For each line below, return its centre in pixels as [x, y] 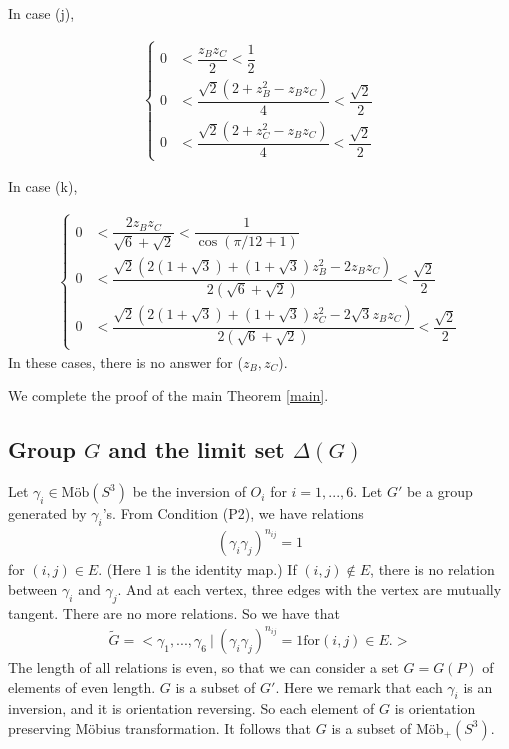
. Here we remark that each [359, 686]
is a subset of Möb [387, 727]
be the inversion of [189, 491]
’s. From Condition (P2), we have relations [233, 513]
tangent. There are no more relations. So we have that [174, 612]
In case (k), [43, 186]
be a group [439, 491]
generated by [47, 513]
